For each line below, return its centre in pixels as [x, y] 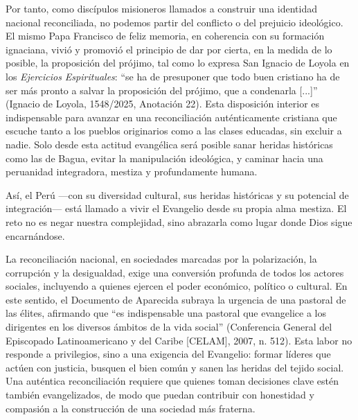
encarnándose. [35, 235]
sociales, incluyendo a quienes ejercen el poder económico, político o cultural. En [177, 286]
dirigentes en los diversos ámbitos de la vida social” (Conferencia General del [169, 327]
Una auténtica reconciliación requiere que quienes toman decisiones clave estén [172, 381]
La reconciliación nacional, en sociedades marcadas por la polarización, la [161, 259]
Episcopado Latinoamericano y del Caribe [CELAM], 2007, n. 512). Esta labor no [179, 340]
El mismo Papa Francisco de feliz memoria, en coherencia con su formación [165, 36]
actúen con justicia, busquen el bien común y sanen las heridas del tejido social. [175, 367]
